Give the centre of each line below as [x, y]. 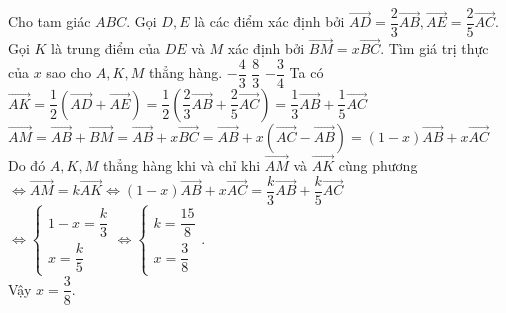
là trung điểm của [106, 48]
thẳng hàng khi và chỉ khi [181, 165]
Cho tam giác [49, 21]
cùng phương [378, 165]
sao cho [69, 72]
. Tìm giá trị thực [434, 48]
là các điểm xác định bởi [269, 21]
